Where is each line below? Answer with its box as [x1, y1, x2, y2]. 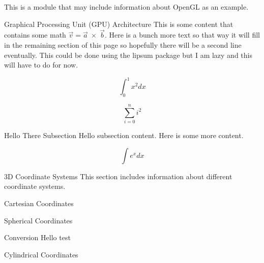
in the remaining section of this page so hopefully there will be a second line [4, 40, 242, 50]
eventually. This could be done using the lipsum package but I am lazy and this [4, 49, 252, 60]
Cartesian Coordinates [4, 198, 74, 208]
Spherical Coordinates [4, 215, 73, 225]
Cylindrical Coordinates [4, 249, 78, 259]
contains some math [4, 29, 66, 40]
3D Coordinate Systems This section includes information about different [4, 171, 232, 181]
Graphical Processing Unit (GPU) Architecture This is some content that [4, 18, 233, 29]
